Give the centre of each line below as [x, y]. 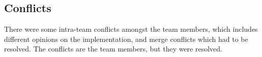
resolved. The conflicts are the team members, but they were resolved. [113, 49]
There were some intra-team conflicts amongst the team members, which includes [131, 29]
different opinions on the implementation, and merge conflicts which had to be [126, 39]
